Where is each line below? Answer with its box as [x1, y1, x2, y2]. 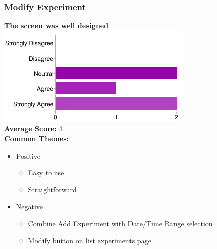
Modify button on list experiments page [28, 235, 151, 245]
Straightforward [28, 184, 77, 194]
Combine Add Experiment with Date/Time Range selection [28, 218, 213, 228]
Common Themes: [4, 133, 69, 143]
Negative [16, 201, 44, 212]
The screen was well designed [4, 20, 109, 31]
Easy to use [28, 167, 64, 178]
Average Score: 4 [4, 123, 63, 134]
